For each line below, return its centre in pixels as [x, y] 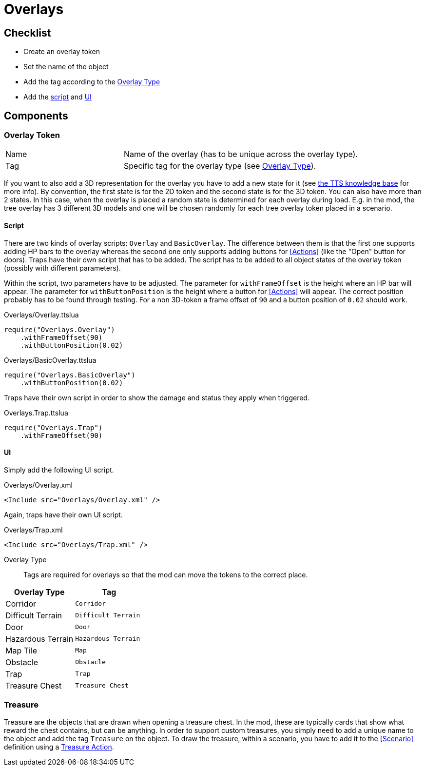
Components [36, 116]
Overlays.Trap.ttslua [36, 413]
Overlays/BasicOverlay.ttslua [50, 360]
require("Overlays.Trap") [53, 427]
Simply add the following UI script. [59, 470]
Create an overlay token [62, 52]
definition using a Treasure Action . [59, 747]
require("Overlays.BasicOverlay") [70, 375]
